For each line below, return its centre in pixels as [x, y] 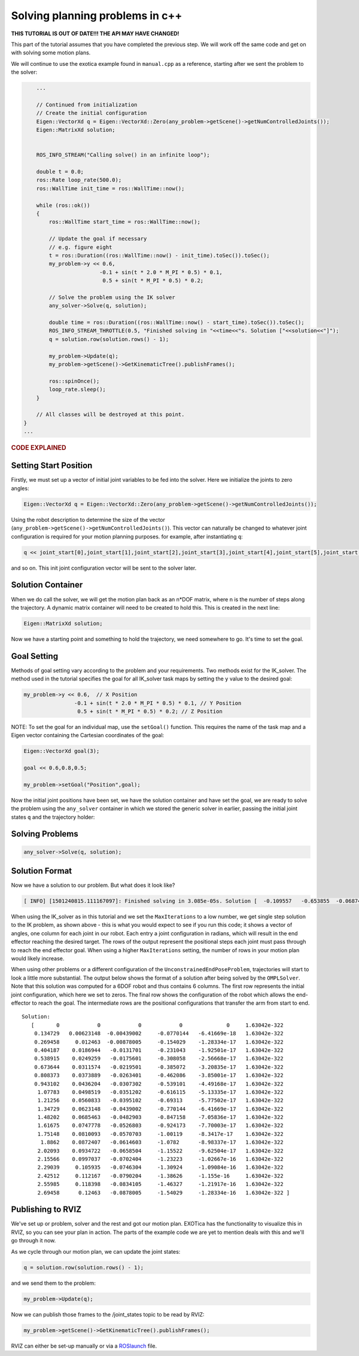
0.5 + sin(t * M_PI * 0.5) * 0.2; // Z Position [150, 711]
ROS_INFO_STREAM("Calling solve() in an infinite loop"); [123, 155]
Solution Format [42, 871]
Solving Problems [45, 834]
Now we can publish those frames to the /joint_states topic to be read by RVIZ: [108, 1314]
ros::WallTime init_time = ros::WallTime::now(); [110, 188]
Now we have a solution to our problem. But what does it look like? [93, 885]
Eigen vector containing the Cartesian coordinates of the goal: [88, 735]
